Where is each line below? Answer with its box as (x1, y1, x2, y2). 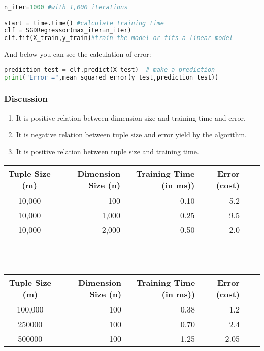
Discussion (4, 92, 48, 105)
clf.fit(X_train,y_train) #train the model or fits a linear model (4, 34, 234, 42)
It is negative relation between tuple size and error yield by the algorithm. (16, 129, 247, 140)
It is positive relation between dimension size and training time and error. (16, 112, 246, 123)
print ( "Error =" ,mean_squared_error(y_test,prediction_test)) (4, 73, 219, 81)
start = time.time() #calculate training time (4, 19, 164, 27)
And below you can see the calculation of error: (4, 49, 151, 59)
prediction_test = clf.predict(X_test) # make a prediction (4, 66, 215, 73)
